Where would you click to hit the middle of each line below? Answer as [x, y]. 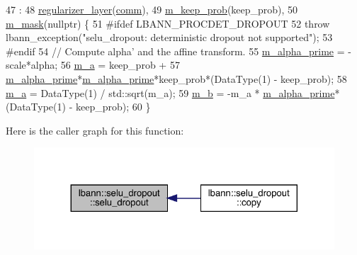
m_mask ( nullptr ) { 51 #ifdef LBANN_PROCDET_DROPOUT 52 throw [168, 23]
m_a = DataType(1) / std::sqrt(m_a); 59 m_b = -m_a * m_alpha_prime [170, 92]
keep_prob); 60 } [113, 107]
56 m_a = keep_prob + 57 [120, 65]
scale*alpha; [32, 65]
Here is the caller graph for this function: [95, 130]
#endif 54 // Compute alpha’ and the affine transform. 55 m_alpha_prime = [175, 51]
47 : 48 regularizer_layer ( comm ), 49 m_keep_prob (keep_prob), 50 [152, 9]
